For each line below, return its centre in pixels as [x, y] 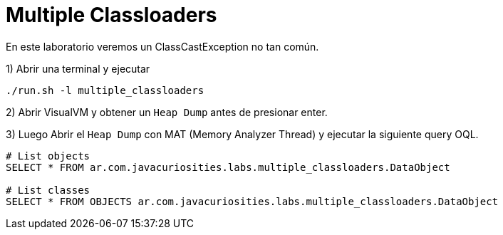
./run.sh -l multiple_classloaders [105, 90]
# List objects [48, 156]
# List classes [48, 190]
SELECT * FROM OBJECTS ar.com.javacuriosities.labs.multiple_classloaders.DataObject [252, 201]
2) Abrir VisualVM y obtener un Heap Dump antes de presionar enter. [167, 112]
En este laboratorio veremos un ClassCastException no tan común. [162, 46]
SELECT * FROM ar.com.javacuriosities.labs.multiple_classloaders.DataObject [228, 167]
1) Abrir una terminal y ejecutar [78, 68]
